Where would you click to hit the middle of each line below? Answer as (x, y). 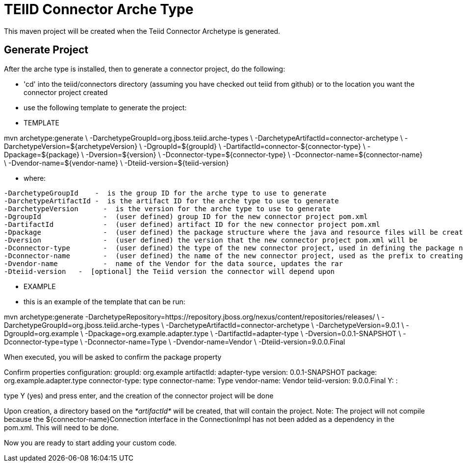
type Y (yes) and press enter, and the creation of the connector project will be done (139, 395)
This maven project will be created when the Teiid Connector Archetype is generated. (142, 31)
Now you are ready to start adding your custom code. (90, 442)
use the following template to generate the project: (105, 107)
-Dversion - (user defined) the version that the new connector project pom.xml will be (211, 240)
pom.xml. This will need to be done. (62, 427)
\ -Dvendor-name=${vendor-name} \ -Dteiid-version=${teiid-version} (116, 163)
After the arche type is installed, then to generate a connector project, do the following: (145, 69)
